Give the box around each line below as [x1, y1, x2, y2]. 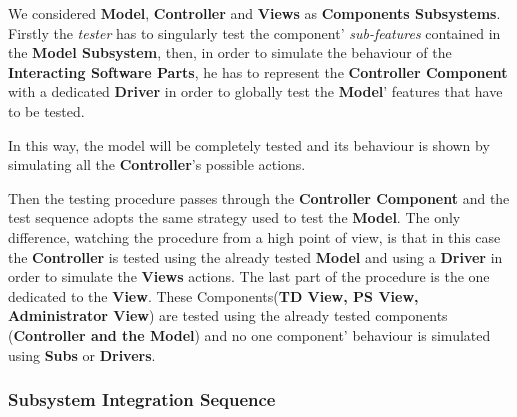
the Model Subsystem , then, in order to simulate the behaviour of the [8, 42, 452, 63]
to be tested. [8, 100, 85, 121]
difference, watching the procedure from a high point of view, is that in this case [8, 226, 501, 247]
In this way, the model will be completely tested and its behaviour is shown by [8, 134, 490, 155]
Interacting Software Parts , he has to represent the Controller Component [8, 61, 508, 82]
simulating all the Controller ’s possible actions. [8, 154, 306, 175]
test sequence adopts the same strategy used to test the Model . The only [8, 207, 461, 228]
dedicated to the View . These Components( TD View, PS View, [8, 285, 419, 306]
